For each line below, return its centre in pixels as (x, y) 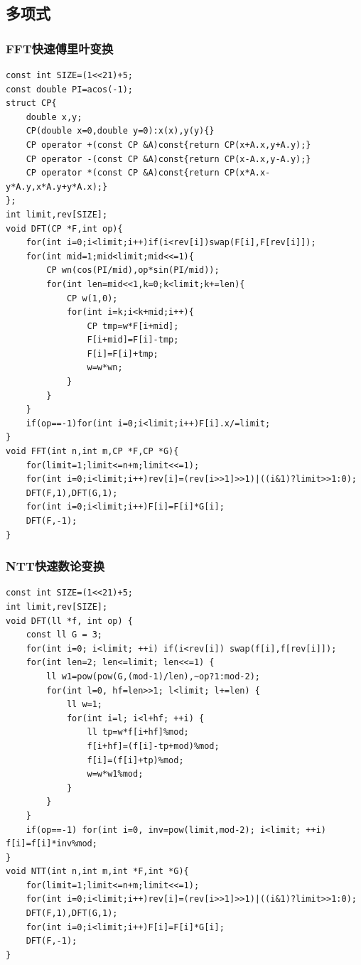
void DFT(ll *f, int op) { (69, 621)
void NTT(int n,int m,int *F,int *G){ (97, 872)
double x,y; (54, 117)
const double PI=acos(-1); (69, 89)
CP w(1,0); (92, 298)
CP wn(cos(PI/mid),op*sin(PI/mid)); (133, 270)
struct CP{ (31, 103)
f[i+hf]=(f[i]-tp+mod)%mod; (153, 746)
